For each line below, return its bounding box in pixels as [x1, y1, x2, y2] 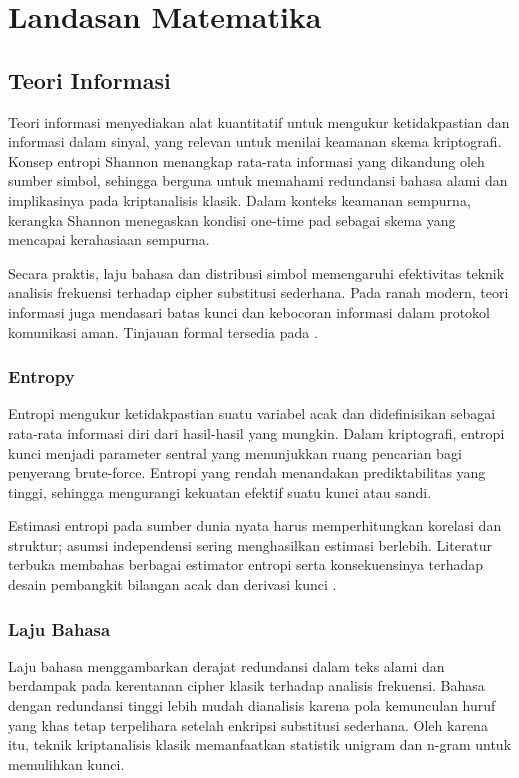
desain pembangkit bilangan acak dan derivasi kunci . [8, 574, 337, 595]
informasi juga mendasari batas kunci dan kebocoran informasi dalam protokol [8, 301, 491, 322]
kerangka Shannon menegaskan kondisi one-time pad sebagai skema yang [8, 209, 456, 230]
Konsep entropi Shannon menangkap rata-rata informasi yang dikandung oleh [8, 150, 485, 171]
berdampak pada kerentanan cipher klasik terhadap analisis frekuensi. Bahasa [8, 675, 485, 696]
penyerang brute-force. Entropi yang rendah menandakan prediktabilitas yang [8, 462, 486, 483]
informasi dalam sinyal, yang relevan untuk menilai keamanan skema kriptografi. [8, 131, 502, 152]
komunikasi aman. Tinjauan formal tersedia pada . [8, 321, 318, 342]
